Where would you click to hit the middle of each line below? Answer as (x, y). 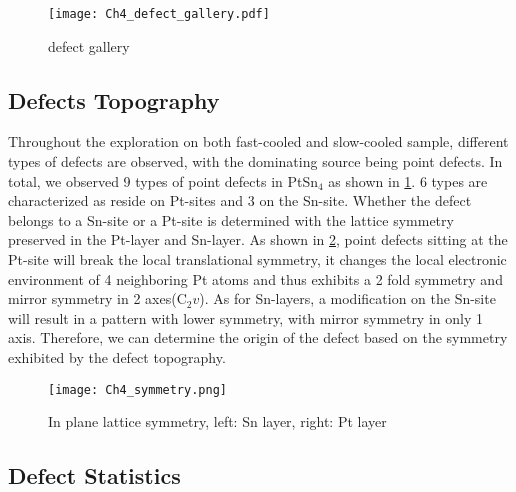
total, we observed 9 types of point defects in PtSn (163, 180)
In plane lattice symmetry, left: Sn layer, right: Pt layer (217, 421)
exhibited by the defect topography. (117, 356)
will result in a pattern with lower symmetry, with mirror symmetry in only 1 (245, 317)
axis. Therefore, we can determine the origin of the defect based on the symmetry (258, 337)
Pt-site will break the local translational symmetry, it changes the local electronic (257, 259)
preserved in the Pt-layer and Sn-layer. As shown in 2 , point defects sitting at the (258, 239)
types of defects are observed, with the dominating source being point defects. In (255, 161)
